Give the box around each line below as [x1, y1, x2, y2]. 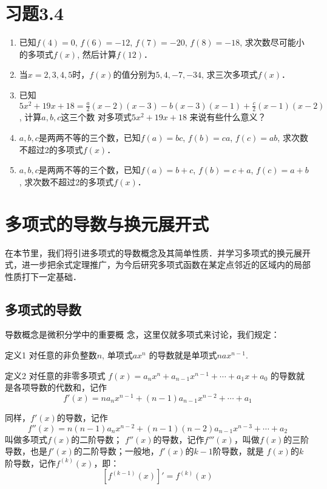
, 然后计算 [77, 47, 116, 60]
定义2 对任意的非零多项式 [5, 369, 106, 381]
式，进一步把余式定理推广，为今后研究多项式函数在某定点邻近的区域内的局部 [5, 258, 311, 271]
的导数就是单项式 [149, 349, 217, 361]
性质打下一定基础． [5, 270, 81, 282]
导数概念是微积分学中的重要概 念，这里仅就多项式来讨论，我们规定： [5, 328, 280, 341]
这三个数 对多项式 [61, 111, 132, 123]
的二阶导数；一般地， [73, 445, 159, 457]
